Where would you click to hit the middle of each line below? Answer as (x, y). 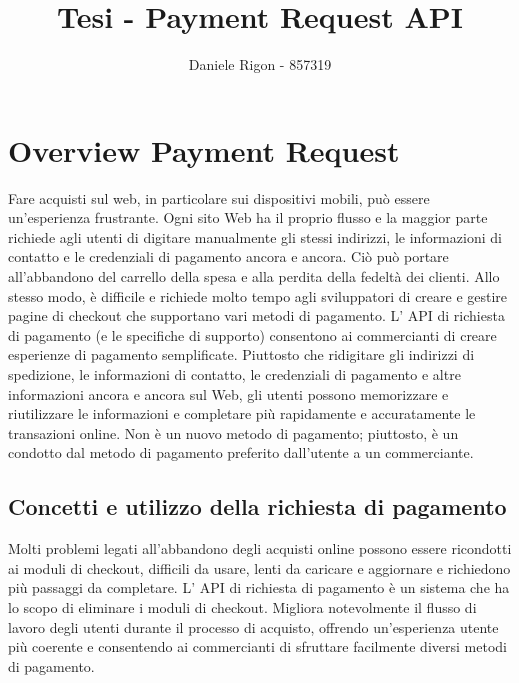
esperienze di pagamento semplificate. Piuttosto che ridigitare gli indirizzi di (241, 354)
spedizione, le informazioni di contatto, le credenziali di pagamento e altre (234, 374)
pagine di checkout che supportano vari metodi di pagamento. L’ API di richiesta (256, 315)
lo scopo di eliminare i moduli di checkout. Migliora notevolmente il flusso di (242, 606)
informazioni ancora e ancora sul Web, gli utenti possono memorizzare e (228, 393)
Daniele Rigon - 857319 (260, 64)
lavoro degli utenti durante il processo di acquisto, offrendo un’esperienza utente (253, 626)
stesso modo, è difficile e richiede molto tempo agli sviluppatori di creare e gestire (258, 295)
